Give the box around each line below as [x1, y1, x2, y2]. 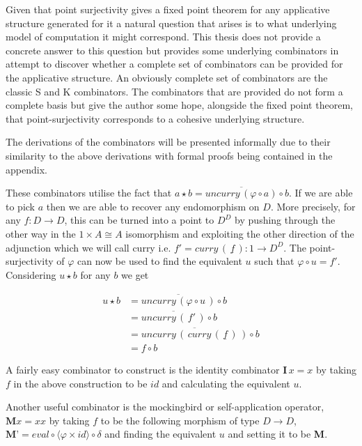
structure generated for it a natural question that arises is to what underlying [6, 15, 337, 30]
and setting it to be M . [228, 426, 328, 441]
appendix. [6, 162, 47, 176]
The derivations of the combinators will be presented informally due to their [6, 134, 331, 149]
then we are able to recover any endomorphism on [46, 199, 260, 213]
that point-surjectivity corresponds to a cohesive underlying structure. [6, 111, 305, 125]
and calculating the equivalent [162, 376, 290, 390]
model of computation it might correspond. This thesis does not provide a [6, 29, 321, 44]
